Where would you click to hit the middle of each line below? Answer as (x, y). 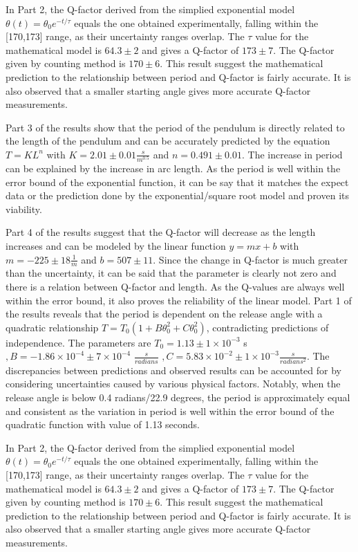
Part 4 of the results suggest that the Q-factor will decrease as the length (161, 232)
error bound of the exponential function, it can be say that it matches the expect (177, 182)
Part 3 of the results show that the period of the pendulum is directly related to (175, 127)
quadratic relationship (52, 327)
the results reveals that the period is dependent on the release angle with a (164, 314)
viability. (24, 209)
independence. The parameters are (78, 342)
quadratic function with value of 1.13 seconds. (103, 424)
